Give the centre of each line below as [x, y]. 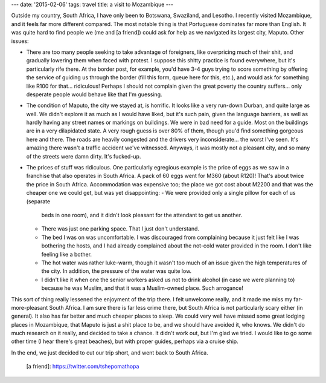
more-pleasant [30, 307]
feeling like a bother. [67, 254]
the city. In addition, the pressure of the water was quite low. [117, 271]
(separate [38, 201]
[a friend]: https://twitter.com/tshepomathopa [83, 367]
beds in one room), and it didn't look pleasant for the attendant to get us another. [142, 215]
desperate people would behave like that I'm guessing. [94, 94]
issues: [20, 41]
